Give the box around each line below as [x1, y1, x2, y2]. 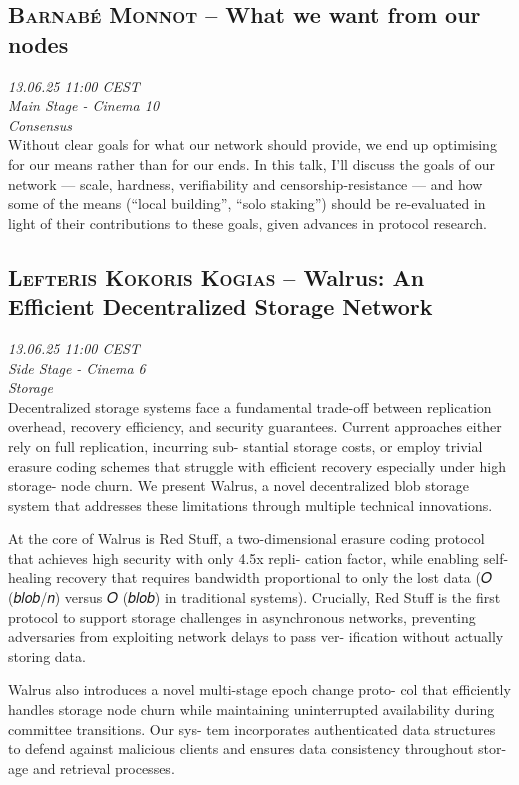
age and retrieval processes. [8, 757, 175, 778]
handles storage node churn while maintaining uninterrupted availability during [8, 699, 495, 720]
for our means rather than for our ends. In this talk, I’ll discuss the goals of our [8, 153, 495, 174]
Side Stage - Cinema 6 [8, 357, 146, 378]
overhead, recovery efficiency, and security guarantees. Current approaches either [8, 416, 502, 437]
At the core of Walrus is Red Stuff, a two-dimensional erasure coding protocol [8, 528, 485, 549]
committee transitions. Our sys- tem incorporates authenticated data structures [8, 718, 496, 739]
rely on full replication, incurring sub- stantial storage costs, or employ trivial [8, 435, 483, 456]
